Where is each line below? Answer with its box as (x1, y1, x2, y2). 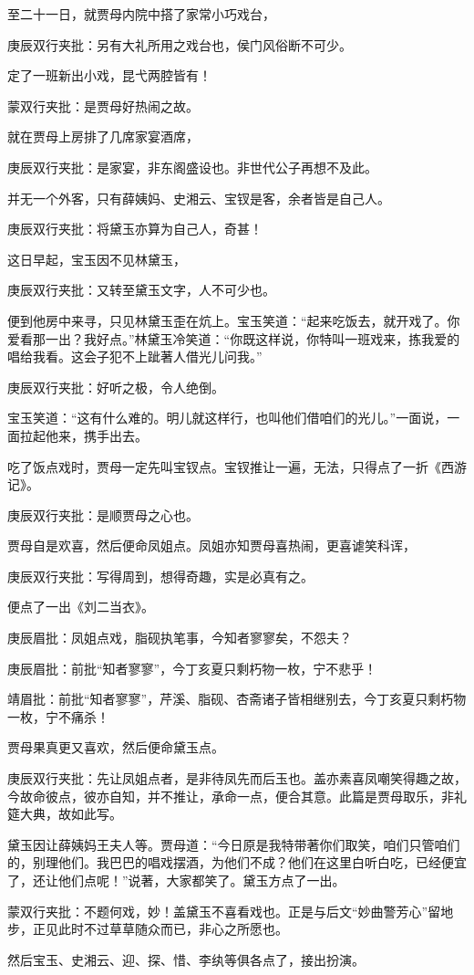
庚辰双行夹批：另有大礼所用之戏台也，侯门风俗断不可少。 (7, 35, 352, 54)
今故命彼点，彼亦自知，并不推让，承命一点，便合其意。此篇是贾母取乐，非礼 (7, 786, 467, 805)
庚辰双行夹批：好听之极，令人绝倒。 (7, 377, 224, 396)
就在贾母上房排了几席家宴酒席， (7, 127, 199, 146)
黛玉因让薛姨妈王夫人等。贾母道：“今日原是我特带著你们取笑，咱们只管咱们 (7, 834, 460, 854)
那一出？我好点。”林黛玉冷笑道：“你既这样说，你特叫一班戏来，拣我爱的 (32, 329, 460, 348)
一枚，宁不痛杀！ (7, 707, 109, 726)
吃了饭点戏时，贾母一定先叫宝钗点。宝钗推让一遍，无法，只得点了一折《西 (7, 456, 454, 476)
